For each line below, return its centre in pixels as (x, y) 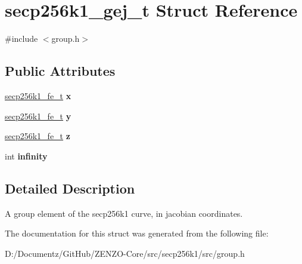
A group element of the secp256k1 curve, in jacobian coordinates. (124, 213)
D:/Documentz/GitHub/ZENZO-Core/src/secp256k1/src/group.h (125, 253)
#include (21, 39)
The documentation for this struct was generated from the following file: (137, 233)
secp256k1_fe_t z (38, 136)
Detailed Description (70, 188)
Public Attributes (60, 71)
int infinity (26, 156)
